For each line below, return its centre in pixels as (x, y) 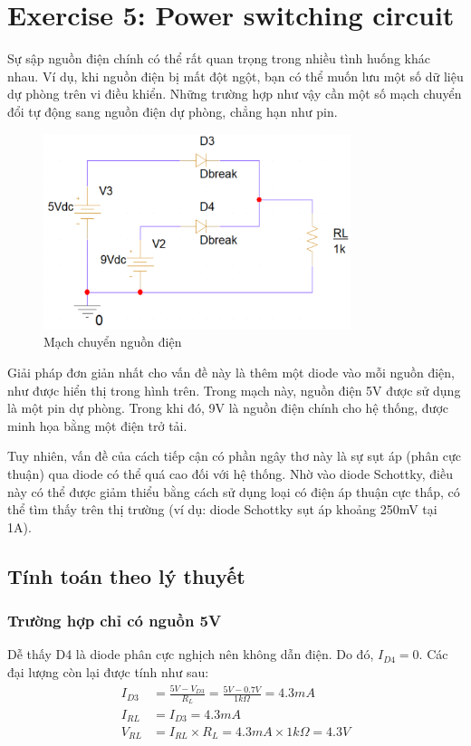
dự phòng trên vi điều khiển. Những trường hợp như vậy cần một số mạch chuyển (235, 94)
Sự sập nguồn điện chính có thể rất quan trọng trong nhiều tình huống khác (219, 58)
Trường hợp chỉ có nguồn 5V (115, 621)
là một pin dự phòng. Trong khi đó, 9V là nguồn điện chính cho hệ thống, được (228, 408)
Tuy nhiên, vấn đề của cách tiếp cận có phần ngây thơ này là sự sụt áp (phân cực (235, 456)
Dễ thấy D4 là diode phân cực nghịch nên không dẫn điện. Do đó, (191, 654)
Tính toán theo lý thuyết (126, 575)
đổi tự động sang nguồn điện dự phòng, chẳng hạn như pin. (173, 111)
